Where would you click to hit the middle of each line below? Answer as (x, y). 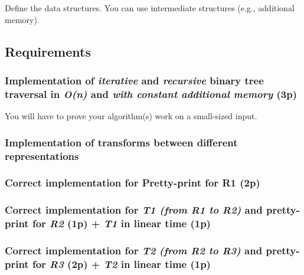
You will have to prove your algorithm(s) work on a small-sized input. (131, 116)
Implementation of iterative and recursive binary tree (134, 80)
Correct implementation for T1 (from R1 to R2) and (134, 210)
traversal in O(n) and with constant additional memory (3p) (151, 94)
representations (42, 155)
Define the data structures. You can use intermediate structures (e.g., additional (150, 8)
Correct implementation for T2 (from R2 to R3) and (134, 250)
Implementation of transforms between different (121, 142)
